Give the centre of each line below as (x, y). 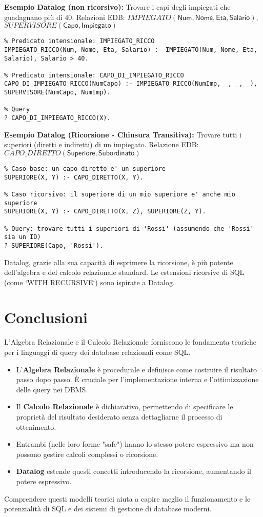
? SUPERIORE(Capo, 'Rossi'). (54, 245)
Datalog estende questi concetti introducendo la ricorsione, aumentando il (134, 471)
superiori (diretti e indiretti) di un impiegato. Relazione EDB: (102, 144)
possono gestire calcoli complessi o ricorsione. (87, 454)
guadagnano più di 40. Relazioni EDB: (65, 17)
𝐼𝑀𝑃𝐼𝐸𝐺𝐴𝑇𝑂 (149, 18)
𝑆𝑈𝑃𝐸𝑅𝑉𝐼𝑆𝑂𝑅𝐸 (31, 26)
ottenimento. (36, 426)
